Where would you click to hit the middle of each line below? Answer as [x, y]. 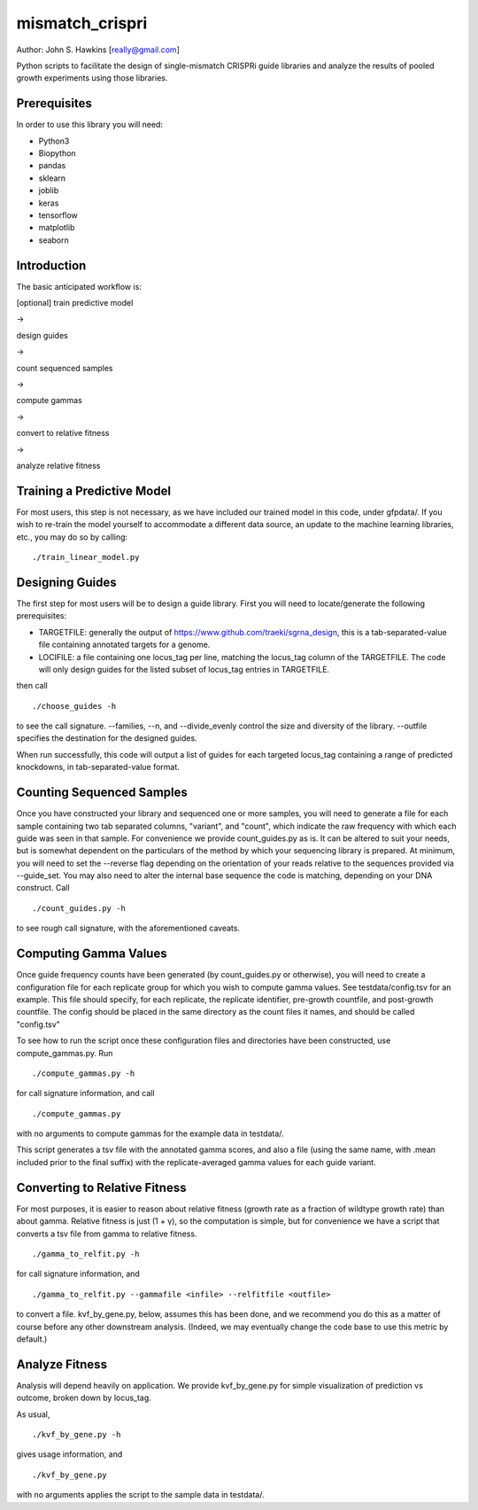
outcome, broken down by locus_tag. [84, 1398]
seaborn [54, 240]
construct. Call [43, 888]
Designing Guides [66, 582]
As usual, [33, 1414]
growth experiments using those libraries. [92, 78]
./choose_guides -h [74, 706]
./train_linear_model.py [86, 557]
